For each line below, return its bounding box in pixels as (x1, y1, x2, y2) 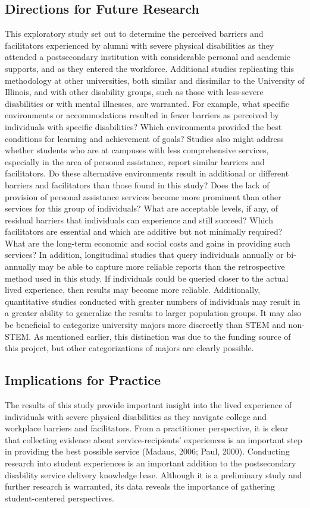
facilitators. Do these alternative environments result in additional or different (5, 167, 289, 179)
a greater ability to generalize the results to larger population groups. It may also (5, 307, 302, 319)
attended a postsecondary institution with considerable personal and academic (5, 51, 291, 63)
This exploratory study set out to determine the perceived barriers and (5, 27, 264, 40)
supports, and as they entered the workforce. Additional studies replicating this (5, 62, 295, 74)
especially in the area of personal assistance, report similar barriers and (5, 155, 265, 168)
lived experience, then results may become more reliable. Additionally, (5, 283, 261, 296)
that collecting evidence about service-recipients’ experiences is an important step (5, 433, 302, 446)
